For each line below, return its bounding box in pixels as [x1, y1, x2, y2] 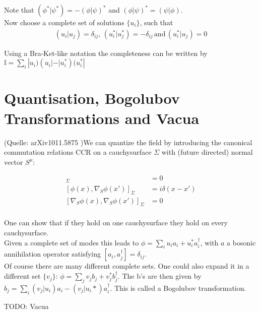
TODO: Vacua [4, 300, 49, 311]
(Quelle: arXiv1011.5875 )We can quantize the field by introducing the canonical [4, 137, 252, 147]
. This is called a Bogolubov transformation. [110, 282, 246, 293]
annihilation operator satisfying [4, 248, 101, 259]
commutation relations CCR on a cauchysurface [4, 147, 152, 157]
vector [4, 156, 23, 167]
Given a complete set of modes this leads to [4, 237, 139, 247]
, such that [140, 17, 173, 27]
